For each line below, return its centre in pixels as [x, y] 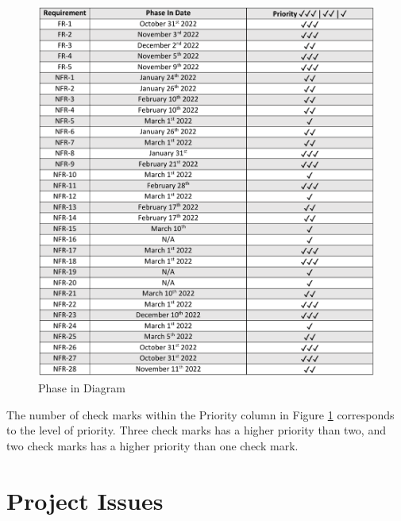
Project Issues [85, 500]
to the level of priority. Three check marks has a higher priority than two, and [196, 430]
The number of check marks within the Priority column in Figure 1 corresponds [200, 414]
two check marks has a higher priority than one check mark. [152, 445]
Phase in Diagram [82, 387]
